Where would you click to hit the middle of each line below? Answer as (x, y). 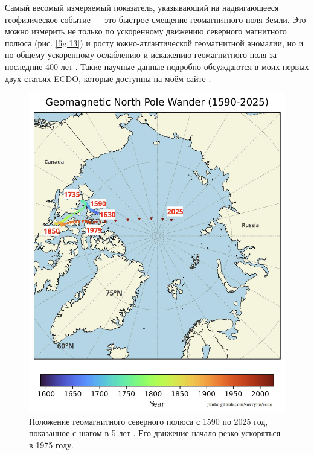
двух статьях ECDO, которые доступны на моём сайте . (108, 78)
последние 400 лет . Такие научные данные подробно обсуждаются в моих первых (157, 66)
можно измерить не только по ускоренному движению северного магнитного (146, 31)
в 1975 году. (51, 445)
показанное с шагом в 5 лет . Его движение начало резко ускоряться (155, 433)
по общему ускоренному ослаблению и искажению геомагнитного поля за (141, 55)
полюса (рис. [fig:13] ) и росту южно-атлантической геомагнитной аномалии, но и (154, 43)
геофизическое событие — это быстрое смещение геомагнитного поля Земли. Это (155, 19)
